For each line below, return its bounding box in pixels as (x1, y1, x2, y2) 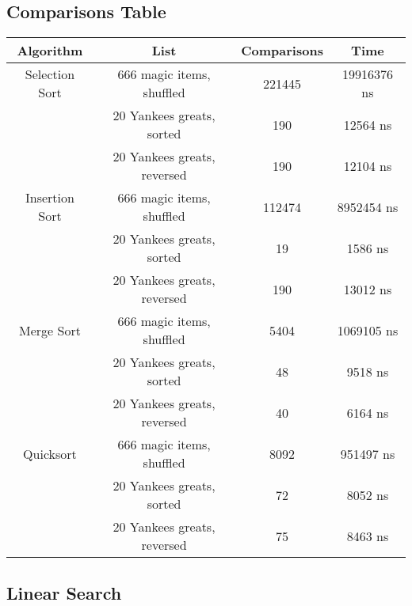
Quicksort (23, 444, 77, 463)
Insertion (25, 188, 74, 207)
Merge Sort (19, 320, 81, 339)
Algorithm (17, 41, 83, 60)
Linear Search (6, 580, 122, 604)
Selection (25, 65, 75, 84)
